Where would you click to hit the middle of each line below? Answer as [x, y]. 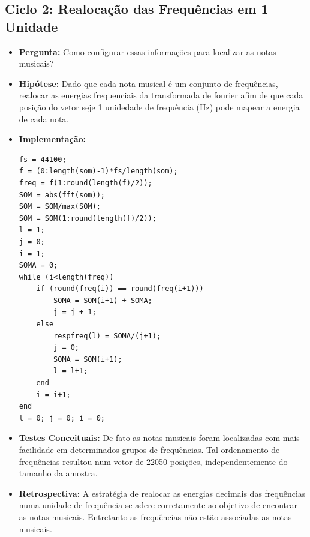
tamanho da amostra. [58, 473]
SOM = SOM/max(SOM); [60, 207]
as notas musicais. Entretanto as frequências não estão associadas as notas [155, 516]
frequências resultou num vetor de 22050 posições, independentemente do [153, 461]
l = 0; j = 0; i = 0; [62, 418]
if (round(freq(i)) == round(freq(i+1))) [120, 289]
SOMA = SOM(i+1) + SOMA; [103, 300]
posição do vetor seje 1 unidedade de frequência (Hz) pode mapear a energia [159, 106]
